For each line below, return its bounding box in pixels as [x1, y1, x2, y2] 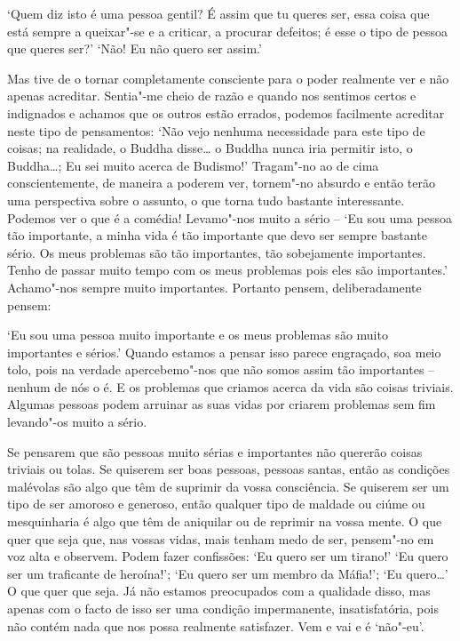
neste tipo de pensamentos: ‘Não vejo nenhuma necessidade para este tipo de [7, 121, 425, 140]
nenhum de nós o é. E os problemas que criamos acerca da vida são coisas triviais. [7, 377, 454, 396]
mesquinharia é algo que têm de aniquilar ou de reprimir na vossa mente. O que [7, 512, 442, 531]
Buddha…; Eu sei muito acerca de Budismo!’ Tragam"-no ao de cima [7, 156, 379, 174]
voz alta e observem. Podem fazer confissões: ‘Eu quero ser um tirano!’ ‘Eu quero [7, 547, 448, 565]
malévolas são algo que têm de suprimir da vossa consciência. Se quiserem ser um [7, 477, 449, 495]
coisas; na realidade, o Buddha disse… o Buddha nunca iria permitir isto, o [7, 139, 413, 157]
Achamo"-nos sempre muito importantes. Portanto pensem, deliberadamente [7, 277, 422, 296]
